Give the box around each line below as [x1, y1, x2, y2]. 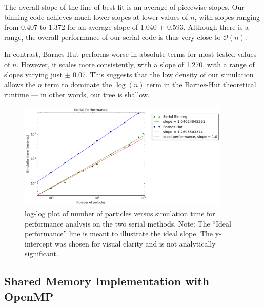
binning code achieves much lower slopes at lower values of [4, 11, 188, 22]
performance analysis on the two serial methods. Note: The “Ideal [25, 218, 231, 229]
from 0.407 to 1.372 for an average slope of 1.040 [4, 22, 157, 32]
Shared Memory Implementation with [4, 273, 210, 289]
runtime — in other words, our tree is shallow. [4, 89, 150, 99]
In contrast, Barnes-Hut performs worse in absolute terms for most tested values [4, 49, 257, 59]
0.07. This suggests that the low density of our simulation [73, 69, 254, 79]
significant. [25, 248, 58, 259]
